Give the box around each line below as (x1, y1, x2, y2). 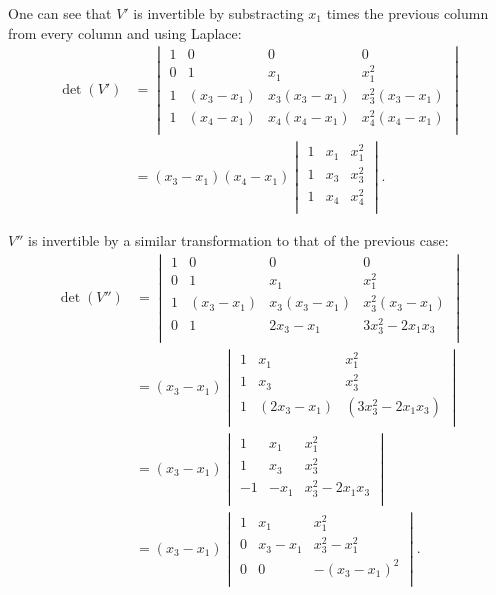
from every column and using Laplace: (8, 22, 242, 43)
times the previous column (326, 3, 489, 23)
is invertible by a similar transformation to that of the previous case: (27, 230, 449, 251)
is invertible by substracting (133, 3, 304, 23)
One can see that (8, 3, 112, 23)
